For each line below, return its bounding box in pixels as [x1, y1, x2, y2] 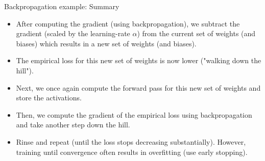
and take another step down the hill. [16, 119, 130, 130]
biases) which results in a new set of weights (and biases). [16, 38, 197, 48]
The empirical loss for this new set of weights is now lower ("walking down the [16, 55, 261, 66]
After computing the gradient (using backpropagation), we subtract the [16, 18, 240, 29]
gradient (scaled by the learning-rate [16, 28, 130, 39]
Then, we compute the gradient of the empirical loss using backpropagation [16, 109, 252, 120]
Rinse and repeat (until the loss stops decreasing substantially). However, [16, 136, 246, 147]
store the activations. [16, 92, 82, 103]
